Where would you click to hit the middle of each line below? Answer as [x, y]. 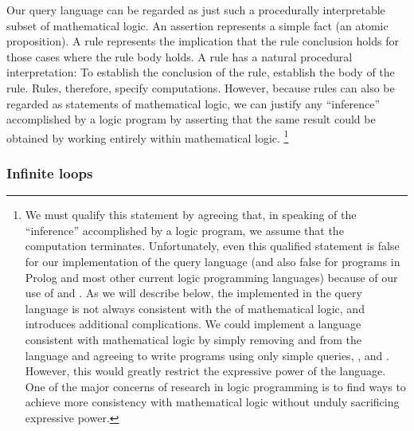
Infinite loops [50, 172]
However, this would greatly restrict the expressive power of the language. [205, 371]
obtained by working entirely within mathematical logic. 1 [148, 136]
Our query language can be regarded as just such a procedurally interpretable [196, 10]
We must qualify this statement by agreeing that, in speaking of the [191, 215]
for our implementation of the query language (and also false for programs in [213, 261]
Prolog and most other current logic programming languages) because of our [211, 277]
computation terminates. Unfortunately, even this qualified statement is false [212, 246]
